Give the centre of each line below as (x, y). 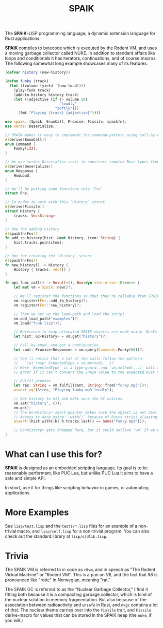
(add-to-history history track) (46, 95)
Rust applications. (23, 38)
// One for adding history (32, 229)
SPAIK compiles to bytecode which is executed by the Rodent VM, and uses (81, 48)
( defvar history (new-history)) (38, 73)
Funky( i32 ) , (26, 149)
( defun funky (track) (27, 81)
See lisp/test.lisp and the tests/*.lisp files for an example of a (71, 526)
